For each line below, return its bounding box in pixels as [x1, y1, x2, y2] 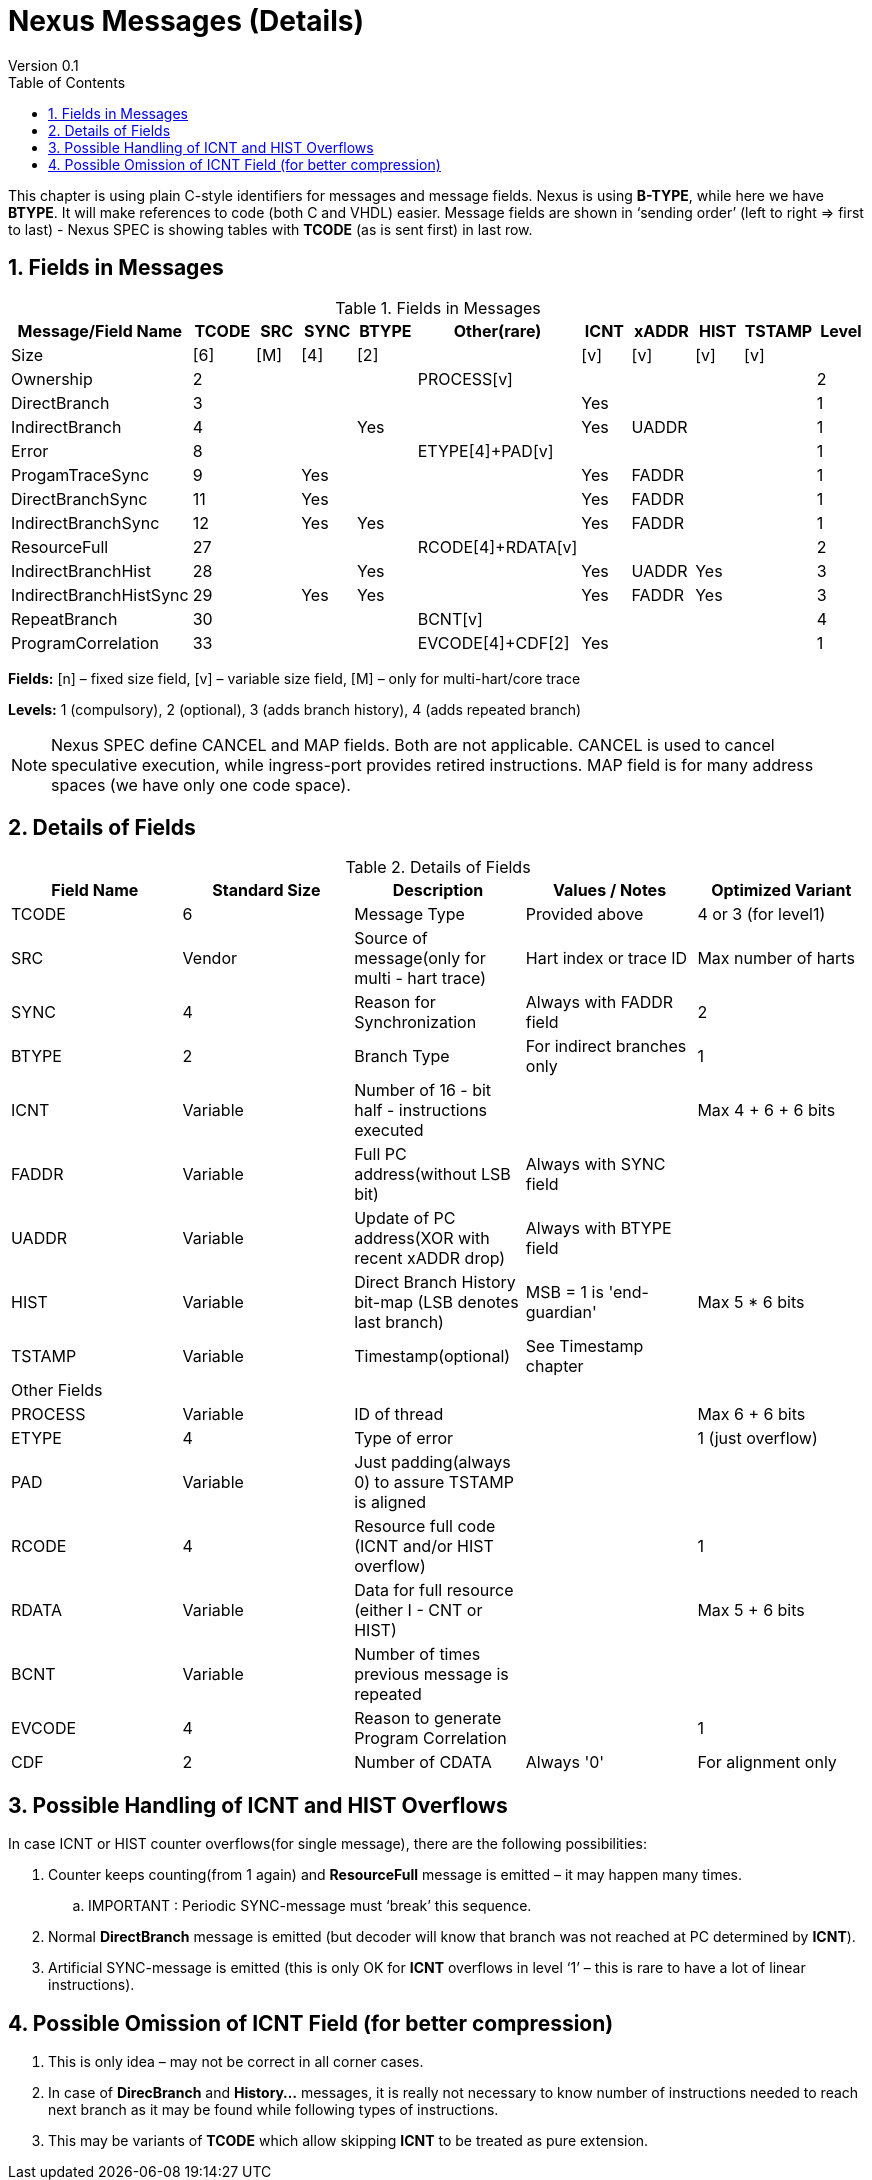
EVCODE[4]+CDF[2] [417, 632, 570, 653]
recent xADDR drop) [354, 1248, 506, 1269]
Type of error [354, 1428, 454, 1449]
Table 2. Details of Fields [345, 857, 531, 878]
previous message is [354, 1664, 509, 1685]
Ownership [11, 368, 93, 389]
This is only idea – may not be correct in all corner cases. [48, 2053, 424, 2071]
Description [392, 880, 484, 901]
